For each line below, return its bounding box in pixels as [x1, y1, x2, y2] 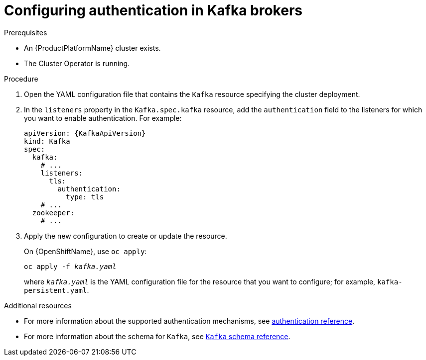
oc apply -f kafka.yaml [24, 262, 117, 270]
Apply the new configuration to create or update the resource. [24, 231, 227, 240]
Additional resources [4, 301, 72, 310]
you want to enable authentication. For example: [24, 113, 182, 122]
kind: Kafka [24, 137, 70, 145]
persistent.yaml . [24, 285, 89, 294]
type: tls [66, 192, 104, 201]
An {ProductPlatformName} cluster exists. [24, 43, 161, 52]
